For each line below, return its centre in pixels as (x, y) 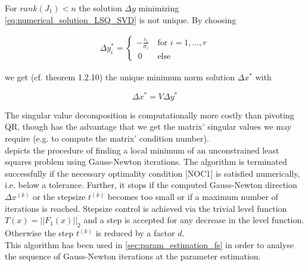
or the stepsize (59, 197)
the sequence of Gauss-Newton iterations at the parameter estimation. (133, 256)
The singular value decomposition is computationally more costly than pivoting (150, 115)
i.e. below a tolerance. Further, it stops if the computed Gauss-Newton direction (151, 185)
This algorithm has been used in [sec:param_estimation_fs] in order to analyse (149, 244)
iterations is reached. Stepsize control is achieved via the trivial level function (146, 208)
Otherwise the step (39, 233)
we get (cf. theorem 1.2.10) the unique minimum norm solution (120, 77)
